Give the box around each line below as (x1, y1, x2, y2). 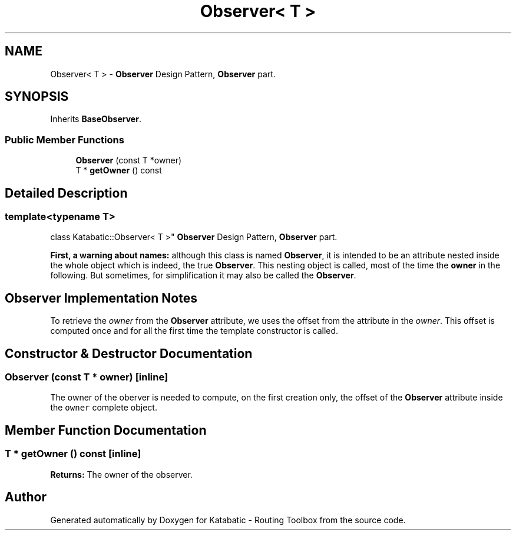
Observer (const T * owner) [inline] (5, 371, 168, 383)
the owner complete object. (50, 402, 157, 413)
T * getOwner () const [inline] (5, 448, 141, 460)
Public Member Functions (5, 133, 124, 146)
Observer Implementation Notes (5, 290, 197, 306)
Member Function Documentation (5, 422, 207, 438)
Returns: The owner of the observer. (50, 469, 193, 480)
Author (5, 490, 47, 505)
